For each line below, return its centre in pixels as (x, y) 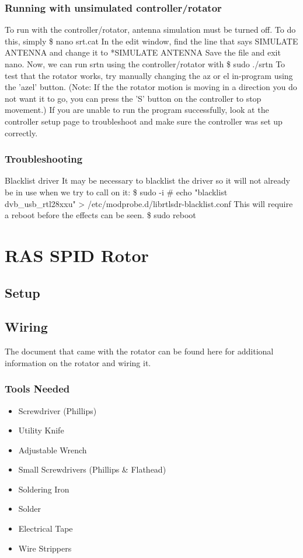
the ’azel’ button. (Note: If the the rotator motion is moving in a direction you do (151, 87)
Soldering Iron (44, 489)
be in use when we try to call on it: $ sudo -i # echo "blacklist (116, 192)
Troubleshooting (44, 159)
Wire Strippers (45, 548)
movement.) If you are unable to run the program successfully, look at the (137, 110)
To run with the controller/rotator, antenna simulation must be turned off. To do (150, 30)
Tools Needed (37, 389)
